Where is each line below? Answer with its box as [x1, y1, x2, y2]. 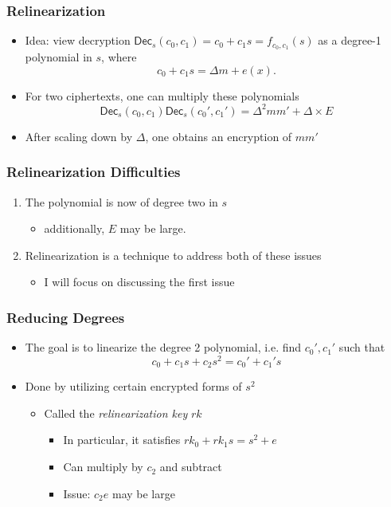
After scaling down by [25, 128, 133, 144]
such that [338, 339, 385, 356]
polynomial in [25, 49, 92, 65]
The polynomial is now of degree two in [25, 193, 218, 210]
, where [101, 49, 137, 65]
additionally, [44, 220, 105, 237]
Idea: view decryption [25, 32, 131, 49]
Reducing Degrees [6, 307, 125, 327]
